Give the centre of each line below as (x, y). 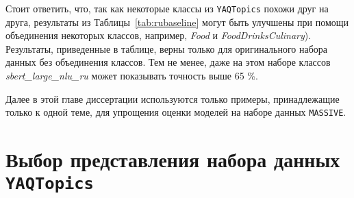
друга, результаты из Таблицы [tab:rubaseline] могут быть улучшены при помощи (177, 22)
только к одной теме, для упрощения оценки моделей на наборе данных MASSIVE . (176, 112)
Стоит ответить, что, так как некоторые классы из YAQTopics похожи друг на (167, 8)
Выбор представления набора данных (173, 159)
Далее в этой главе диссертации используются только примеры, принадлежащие (173, 98)
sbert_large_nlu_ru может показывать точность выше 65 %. (132, 76)
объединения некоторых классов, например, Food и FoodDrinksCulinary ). (159, 35)
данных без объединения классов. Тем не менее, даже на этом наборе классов (168, 62)
